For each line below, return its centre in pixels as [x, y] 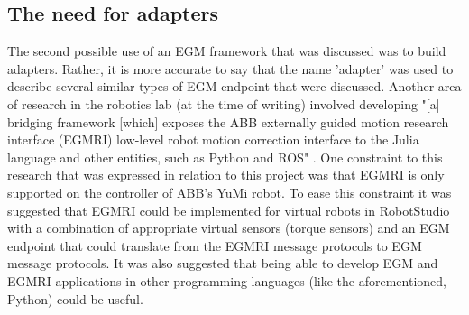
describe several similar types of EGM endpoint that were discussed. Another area [234, 86]
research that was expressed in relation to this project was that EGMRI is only [226, 175]
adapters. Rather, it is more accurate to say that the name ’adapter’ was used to [230, 68]
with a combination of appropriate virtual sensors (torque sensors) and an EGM [229, 228]
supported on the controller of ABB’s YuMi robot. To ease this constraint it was [230, 192]
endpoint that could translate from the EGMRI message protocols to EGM [215, 245]
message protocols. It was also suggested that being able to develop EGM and [223, 263]
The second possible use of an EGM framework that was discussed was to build [227, 51]
